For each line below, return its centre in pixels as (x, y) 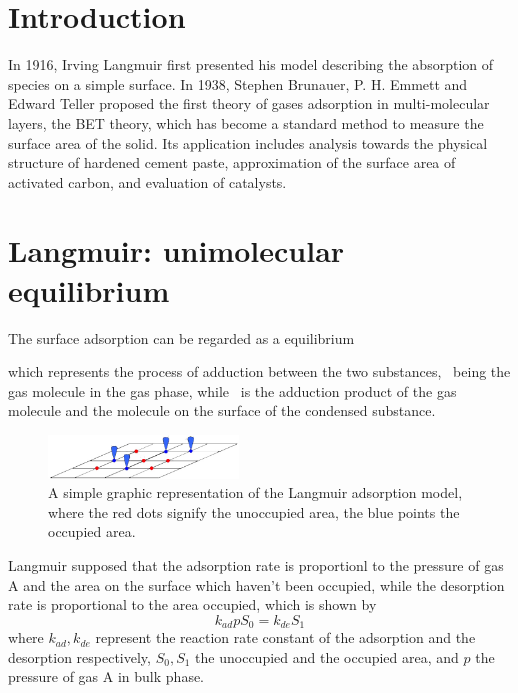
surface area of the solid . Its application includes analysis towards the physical (248, 142)
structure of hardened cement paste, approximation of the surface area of (232, 162)
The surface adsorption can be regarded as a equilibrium (181, 337)
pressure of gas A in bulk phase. (106, 676)
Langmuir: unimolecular (176, 250)
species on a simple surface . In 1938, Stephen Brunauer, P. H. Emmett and (238, 83)
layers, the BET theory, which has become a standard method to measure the (246, 122)
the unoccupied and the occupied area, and (327, 656)
